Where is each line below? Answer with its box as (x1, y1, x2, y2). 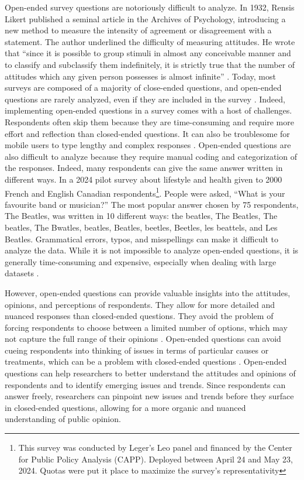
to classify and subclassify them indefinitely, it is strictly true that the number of (5, 58, 295, 70)
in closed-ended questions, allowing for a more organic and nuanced (5, 401, 246, 413)
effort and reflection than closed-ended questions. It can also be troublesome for (5, 127, 290, 139)
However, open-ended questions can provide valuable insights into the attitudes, (5, 286, 291, 299)
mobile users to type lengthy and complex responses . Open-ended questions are (5, 139, 291, 151)
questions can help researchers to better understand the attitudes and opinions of (5, 367, 296, 379)
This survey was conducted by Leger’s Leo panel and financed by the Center (18, 441, 292, 454)
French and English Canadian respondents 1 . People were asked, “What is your (5, 185, 285, 199)
